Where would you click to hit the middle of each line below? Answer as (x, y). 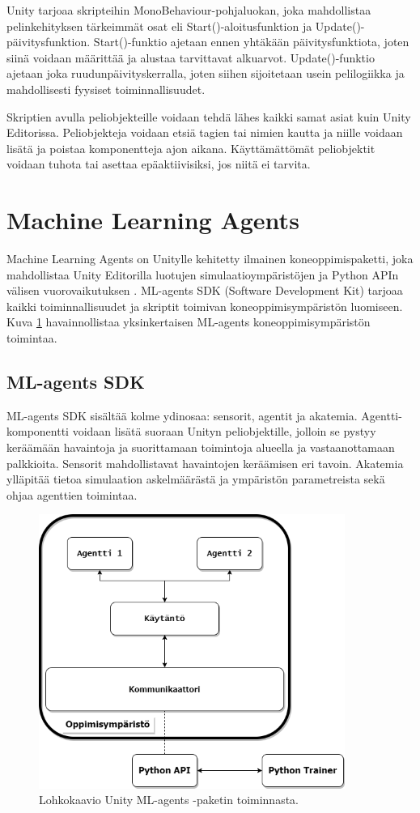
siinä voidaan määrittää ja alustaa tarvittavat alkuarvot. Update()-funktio (191, 57)
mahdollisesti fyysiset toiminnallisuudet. (106, 89)
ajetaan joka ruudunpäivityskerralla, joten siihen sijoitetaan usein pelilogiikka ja (206, 73)
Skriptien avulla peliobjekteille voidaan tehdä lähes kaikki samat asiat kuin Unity (209, 116)
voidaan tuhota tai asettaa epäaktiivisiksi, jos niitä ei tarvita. (159, 164)
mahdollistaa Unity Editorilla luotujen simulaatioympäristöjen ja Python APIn (203, 274)
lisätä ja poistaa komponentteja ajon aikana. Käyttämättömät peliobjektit (191, 148)
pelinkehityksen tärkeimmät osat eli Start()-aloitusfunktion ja (159, 26)
